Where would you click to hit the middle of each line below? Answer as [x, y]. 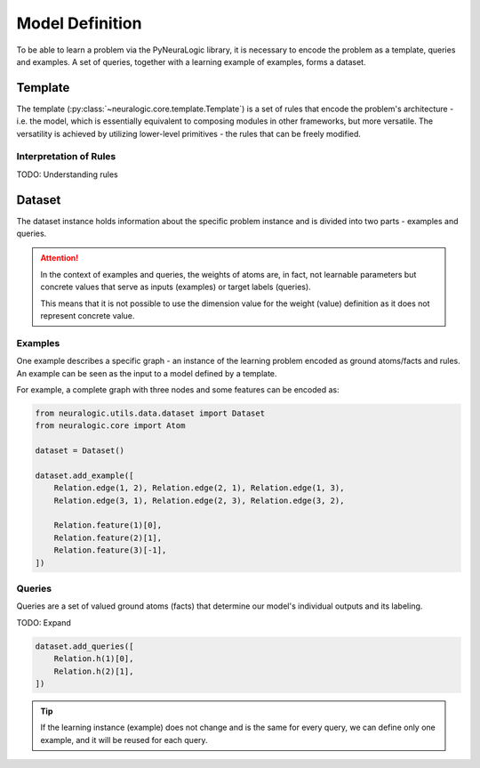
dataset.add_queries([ [84, 646]
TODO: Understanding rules [68, 174]
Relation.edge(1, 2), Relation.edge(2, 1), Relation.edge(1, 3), [199, 488]
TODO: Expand [44, 622]
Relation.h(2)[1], [94, 671]
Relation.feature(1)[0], [108, 525]
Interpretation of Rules [66, 157]
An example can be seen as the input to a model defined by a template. [147, 373]
